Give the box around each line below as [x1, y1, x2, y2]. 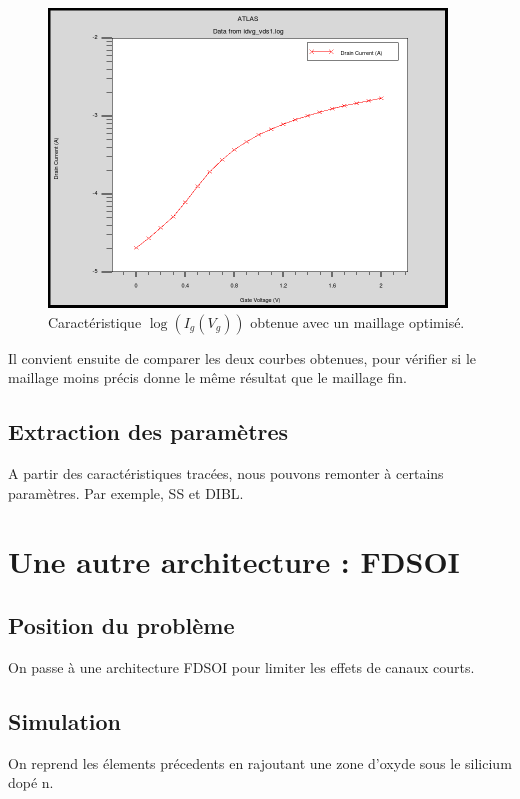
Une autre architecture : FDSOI [8, 541, 460, 582]
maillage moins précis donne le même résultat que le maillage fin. [8, 367, 407, 388]
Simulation [8, 705, 122, 736]
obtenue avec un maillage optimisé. [250, 311, 465, 332]
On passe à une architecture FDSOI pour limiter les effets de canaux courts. [8, 656, 475, 677]
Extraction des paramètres [8, 416, 289, 447]
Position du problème [8, 609, 235, 640]
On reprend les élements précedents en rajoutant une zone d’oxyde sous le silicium [8, 752, 512, 773]
